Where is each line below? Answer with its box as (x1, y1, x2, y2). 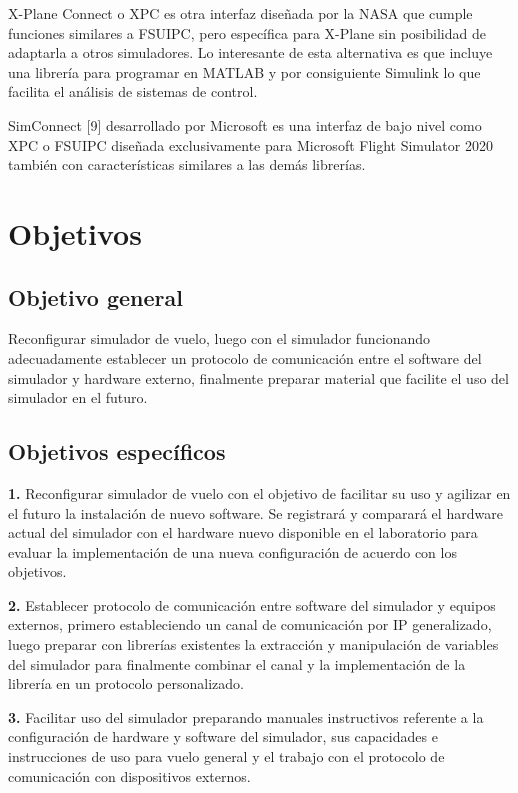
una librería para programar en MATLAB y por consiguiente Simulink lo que (8, 61, 481, 82)
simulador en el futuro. (8, 387, 148, 408)
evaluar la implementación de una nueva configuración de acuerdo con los (8, 541, 457, 562)
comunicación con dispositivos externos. (8, 765, 251, 786)
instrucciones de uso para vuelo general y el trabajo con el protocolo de (8, 746, 445, 767)
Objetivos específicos (8, 436, 226, 467)
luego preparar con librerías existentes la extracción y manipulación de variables (8, 634, 499, 655)
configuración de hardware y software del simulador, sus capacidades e (8, 726, 438, 747)
